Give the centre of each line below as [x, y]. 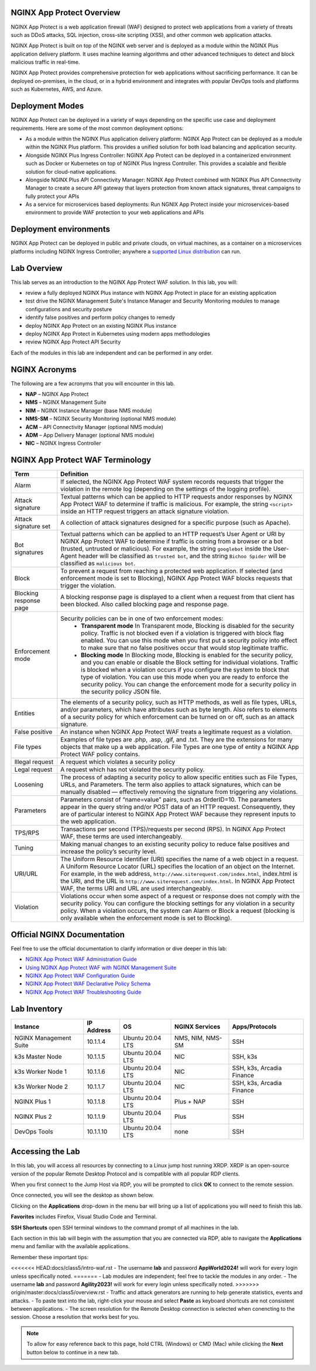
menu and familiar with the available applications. [70, 1246]
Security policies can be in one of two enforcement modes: [142, 619]
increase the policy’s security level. [109, 851]
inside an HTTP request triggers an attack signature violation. [145, 511]
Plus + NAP [190, 1101]
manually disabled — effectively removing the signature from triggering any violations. [179, 792]
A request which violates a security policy [118, 762]
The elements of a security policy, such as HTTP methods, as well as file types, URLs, [179, 702]
